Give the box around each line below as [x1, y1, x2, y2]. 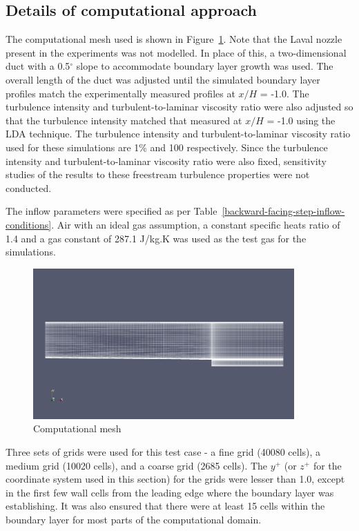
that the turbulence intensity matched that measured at [6, 113, 242, 127]
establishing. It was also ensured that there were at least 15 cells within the [6, 499, 325, 513]
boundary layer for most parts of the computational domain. [6, 512, 262, 526]
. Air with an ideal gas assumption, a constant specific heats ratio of [51, 217, 340, 231]
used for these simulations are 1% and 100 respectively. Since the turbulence [6, 139, 328, 154]
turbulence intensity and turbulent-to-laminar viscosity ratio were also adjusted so [6, 99, 353, 114]
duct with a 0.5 [6, 59, 70, 73]
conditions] [6, 217, 52, 231]
